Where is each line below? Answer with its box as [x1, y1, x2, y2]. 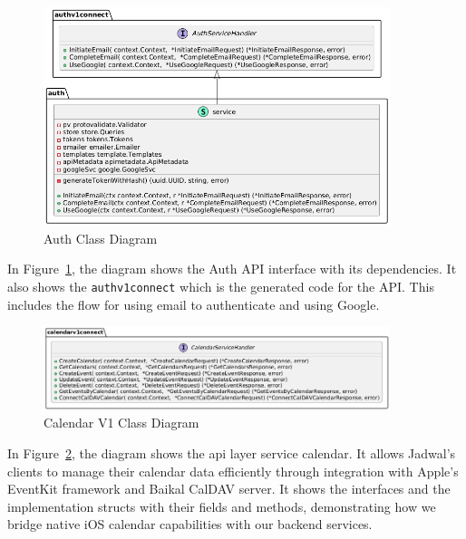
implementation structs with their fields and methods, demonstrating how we [7, 496, 436, 515]
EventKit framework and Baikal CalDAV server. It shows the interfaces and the [7, 479, 451, 498]
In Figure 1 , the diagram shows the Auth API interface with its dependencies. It [7, 259, 457, 278]
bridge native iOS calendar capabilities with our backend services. [7, 515, 373, 534]
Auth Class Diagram [44, 228, 158, 247]
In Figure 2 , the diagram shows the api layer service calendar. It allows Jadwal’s [7, 444, 456, 462]
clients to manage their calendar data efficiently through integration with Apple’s [7, 461, 459, 480]
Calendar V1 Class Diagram [44, 413, 199, 432]
